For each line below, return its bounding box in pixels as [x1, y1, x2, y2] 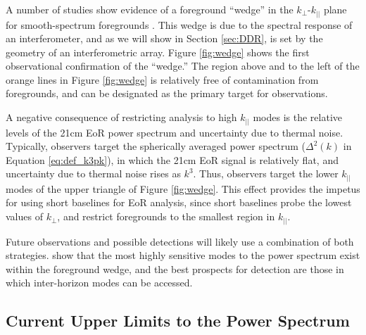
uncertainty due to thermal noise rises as [6, 166, 181, 181]
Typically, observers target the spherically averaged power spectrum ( [6, 139, 306, 153]
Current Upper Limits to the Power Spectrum [6, 310, 350, 331]
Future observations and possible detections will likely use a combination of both [6, 234, 354, 248]
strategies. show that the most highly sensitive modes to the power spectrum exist [6, 248, 360, 263]
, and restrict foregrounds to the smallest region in [57, 209, 275, 224]
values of [6, 209, 43, 224]
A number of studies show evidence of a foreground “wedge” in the [6, 2, 294, 16]
